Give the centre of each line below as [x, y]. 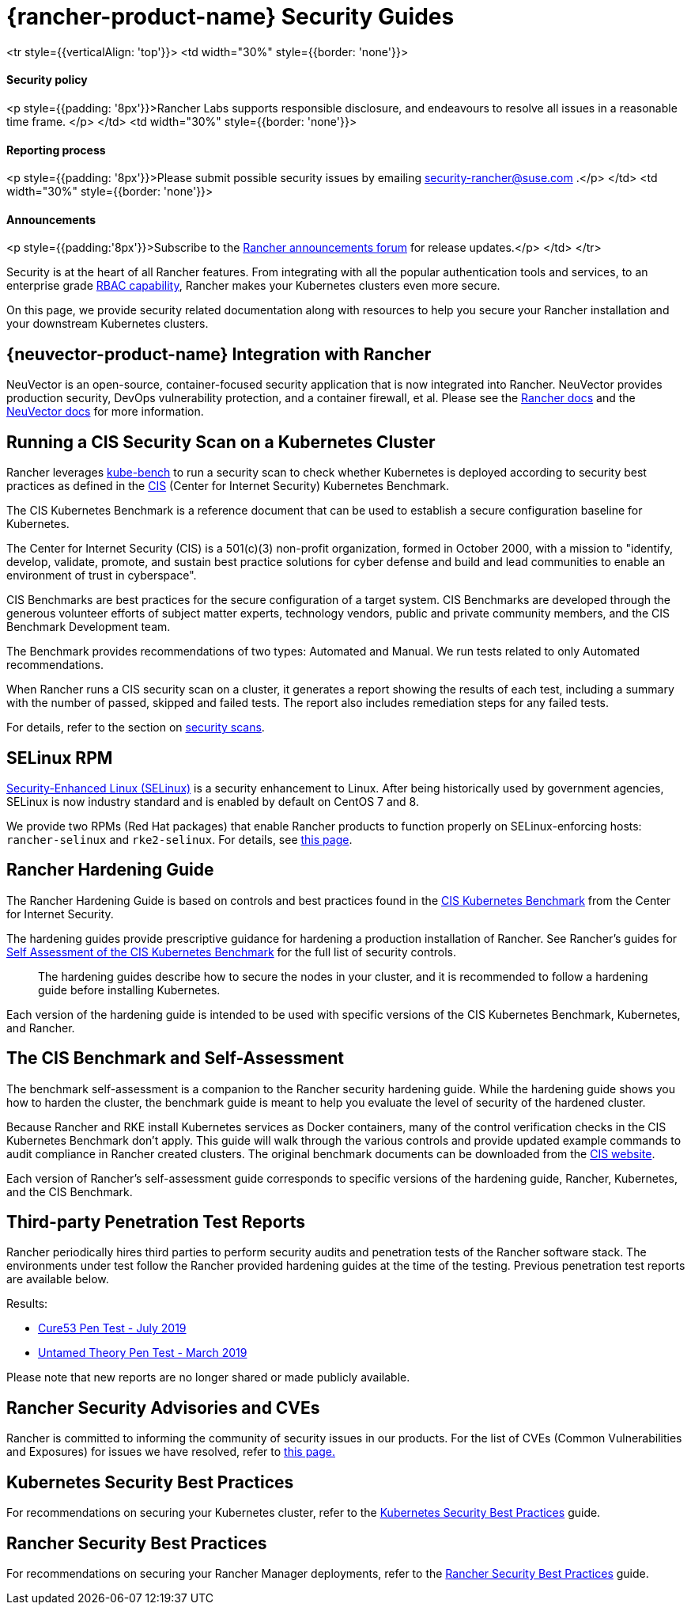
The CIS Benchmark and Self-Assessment [175, 1058]
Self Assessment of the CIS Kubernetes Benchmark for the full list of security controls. [232, 952]
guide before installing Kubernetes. [129, 990]
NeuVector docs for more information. [105, 412]
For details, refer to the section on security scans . [136, 728]
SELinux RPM [60, 758]
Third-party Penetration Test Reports [156, 1222]
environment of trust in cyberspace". [102, 576]
